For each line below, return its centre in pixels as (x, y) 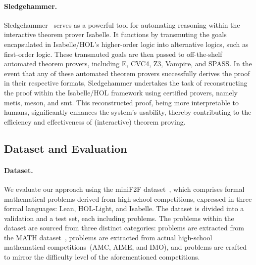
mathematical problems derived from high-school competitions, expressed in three (128, 199)
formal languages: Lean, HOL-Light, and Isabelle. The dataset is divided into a (124, 208)
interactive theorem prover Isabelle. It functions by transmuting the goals (115, 34)
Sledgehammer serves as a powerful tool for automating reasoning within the (122, 24)
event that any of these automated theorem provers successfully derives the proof (127, 73)
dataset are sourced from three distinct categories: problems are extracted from (124, 228)
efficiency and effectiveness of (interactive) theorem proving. (95, 121)
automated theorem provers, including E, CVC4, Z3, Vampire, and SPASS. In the (128, 64)
